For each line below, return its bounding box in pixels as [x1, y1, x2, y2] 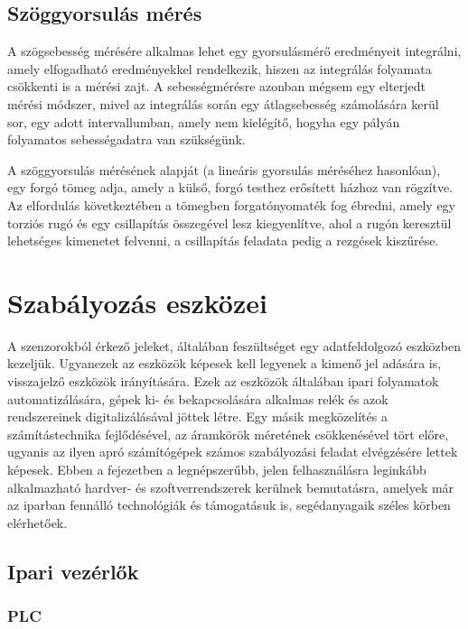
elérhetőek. [7, 513, 68, 532]
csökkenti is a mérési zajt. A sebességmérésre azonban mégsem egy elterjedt [7, 77, 426, 96]
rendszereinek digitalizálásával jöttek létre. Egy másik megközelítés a [7, 407, 388, 426]
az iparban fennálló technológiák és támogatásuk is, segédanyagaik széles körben [7, 495, 451, 514]
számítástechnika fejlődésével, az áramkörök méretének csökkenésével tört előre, [7, 424, 449, 443]
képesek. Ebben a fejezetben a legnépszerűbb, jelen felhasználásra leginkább [7, 460, 426, 479]
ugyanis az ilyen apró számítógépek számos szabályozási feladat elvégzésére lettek [7, 442, 458, 461]
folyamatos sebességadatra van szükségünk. [7, 130, 246, 149]
